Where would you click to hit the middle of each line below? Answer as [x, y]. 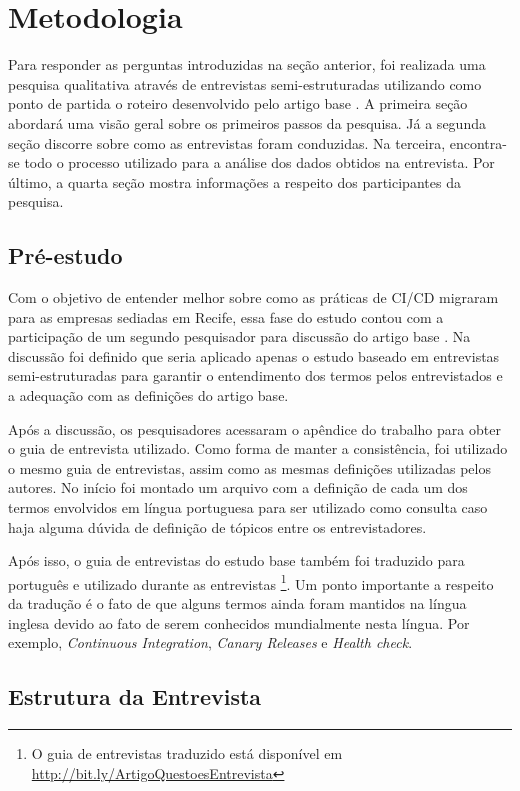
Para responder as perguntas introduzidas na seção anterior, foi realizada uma [247, 64]
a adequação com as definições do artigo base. [148, 395]
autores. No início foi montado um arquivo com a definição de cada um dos [238, 487]
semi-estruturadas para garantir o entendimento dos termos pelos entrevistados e [255, 375]
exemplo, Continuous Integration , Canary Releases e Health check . [210, 642]
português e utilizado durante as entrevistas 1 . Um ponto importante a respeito [251, 582]
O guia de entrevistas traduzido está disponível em [187, 753]
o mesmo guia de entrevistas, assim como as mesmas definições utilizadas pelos [249, 467]
